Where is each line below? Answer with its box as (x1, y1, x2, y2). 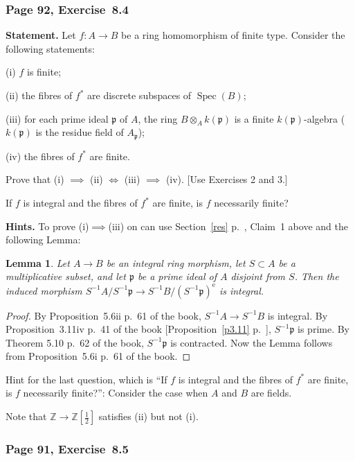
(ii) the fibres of (6, 88, 73, 102)
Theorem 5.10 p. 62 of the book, (6, 335, 144, 349)
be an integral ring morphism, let (106, 255, 246, 270)
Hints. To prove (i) (6, 218, 89, 233)
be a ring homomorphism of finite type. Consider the (121, 28, 345, 42)
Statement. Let (6, 28, 76, 42)
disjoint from (230, 269, 286, 284)
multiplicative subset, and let (6, 269, 126, 284)
